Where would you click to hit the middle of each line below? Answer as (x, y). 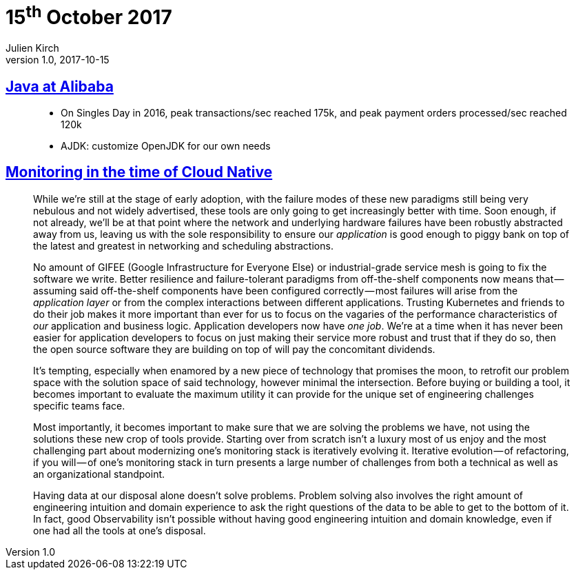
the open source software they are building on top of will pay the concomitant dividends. (234, 349)
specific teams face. (79, 405)
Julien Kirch (32, 48)
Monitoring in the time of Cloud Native (139, 172)
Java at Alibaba (60, 86)
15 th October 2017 (89, 16)
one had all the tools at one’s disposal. (120, 530)
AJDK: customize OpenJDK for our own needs (166, 145)
